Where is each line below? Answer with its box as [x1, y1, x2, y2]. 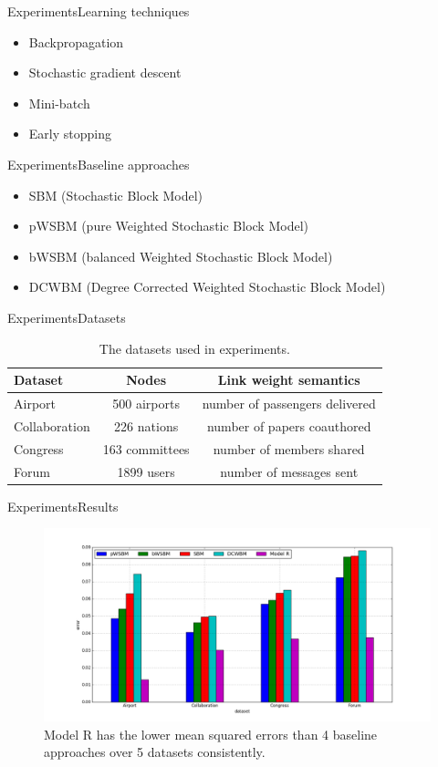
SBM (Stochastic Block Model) [28, 185, 203, 204]
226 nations [114, 416, 179, 435]
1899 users [117, 461, 175, 481]
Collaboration [14, 416, 90, 435]
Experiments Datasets [7, 307, 126, 326]
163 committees [102, 439, 190, 458]
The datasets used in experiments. [99, 338, 290, 358]
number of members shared [213, 439, 365, 458]
